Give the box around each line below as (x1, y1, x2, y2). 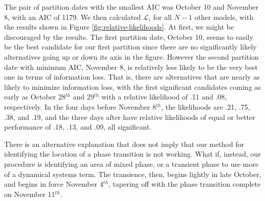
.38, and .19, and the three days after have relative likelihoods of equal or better (4, 111, 255, 122)
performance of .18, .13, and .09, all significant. (4, 121, 151, 132)
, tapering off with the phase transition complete (108, 179, 261, 189)
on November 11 (4, 188, 55, 199)
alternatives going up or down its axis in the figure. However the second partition (4, 51, 259, 62)
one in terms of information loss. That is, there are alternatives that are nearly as (4, 71, 260, 82)
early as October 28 (4, 91, 65, 102)
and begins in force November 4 (4, 179, 103, 189)
